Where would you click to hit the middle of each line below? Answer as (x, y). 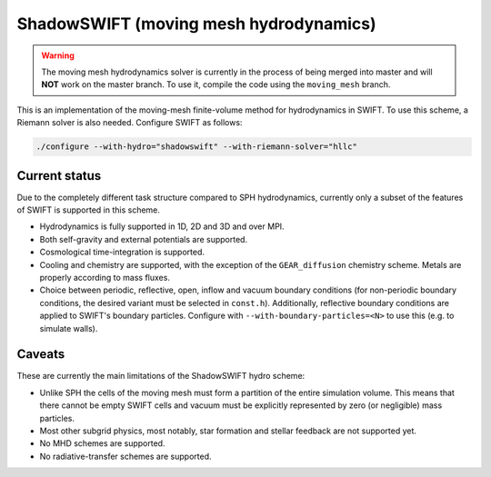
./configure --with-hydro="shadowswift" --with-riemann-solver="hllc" (197, 147)
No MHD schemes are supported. (102, 443)
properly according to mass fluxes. (105, 277)
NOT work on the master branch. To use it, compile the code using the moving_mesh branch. (216, 84)
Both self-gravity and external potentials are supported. (144, 239)
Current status (59, 176)
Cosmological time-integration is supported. (122, 252)
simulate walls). (69, 328)
